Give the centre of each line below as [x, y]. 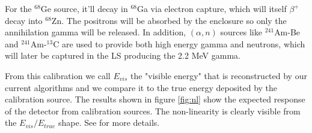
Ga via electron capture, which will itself [212, 8]
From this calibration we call [58, 75]
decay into [24, 20]
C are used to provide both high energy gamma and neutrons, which [179, 43]
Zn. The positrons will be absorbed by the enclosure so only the [169, 20]
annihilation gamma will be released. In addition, [96, 32]
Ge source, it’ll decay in [84, 8]
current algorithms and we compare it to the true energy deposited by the [141, 87]
